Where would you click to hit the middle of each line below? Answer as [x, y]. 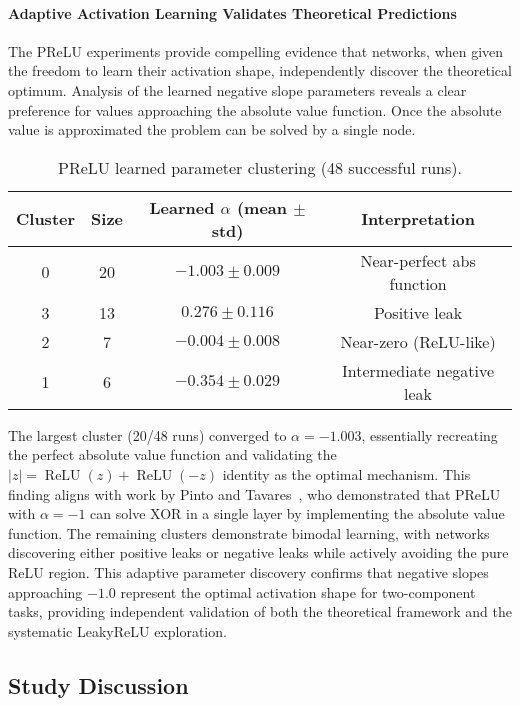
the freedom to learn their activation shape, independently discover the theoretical [260, 70]
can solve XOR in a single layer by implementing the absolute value [297, 513]
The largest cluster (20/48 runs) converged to [147, 434]
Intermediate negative [418, 370]
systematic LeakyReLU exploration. [117, 630]
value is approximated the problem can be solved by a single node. [212, 129]
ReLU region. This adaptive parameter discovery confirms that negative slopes [248, 571]
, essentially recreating [429, 434]
